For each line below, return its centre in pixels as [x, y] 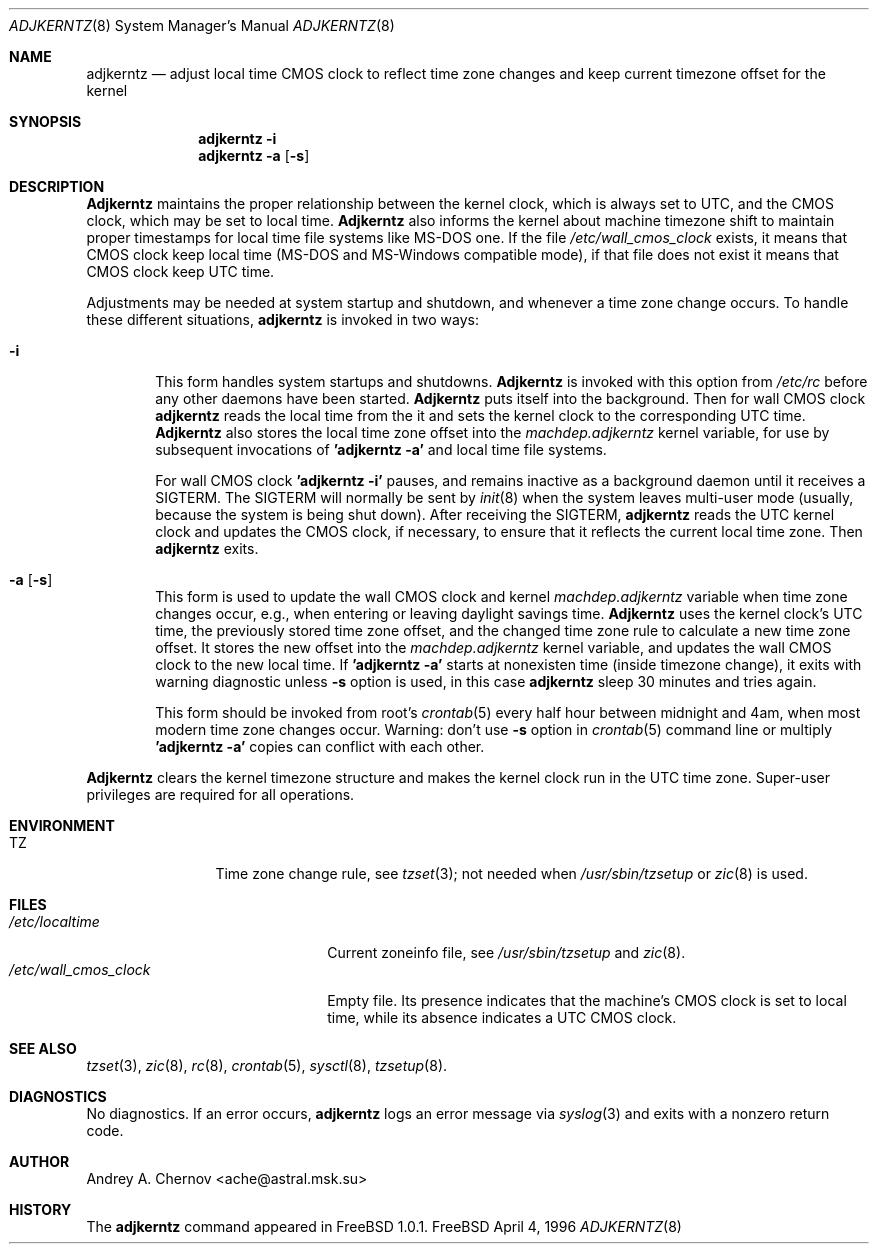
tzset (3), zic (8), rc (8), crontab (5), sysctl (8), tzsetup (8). [267, 1065]
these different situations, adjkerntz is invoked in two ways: [282, 319]
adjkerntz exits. [207, 548]
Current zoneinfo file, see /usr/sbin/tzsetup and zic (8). [506, 952]
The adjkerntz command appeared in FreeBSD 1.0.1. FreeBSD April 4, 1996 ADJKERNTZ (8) [384, 1226]
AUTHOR [39, 1161]
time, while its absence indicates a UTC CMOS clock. [502, 1017]
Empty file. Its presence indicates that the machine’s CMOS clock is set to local [587, 1000]
